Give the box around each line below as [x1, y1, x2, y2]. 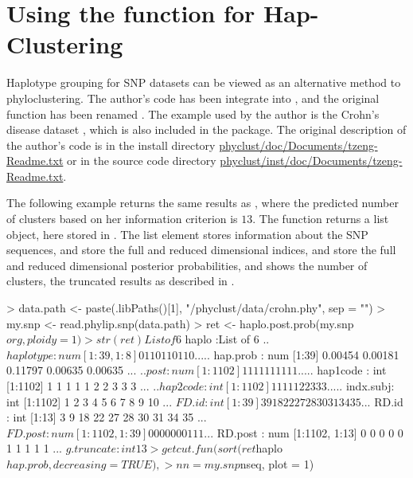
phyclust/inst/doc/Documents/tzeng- [220, 152, 403, 169]
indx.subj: [345, 378, 395, 394]
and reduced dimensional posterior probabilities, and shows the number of [6, 257, 368, 273]
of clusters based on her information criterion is [6, 210, 238, 227]
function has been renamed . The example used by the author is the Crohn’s [6, 105, 380, 122]
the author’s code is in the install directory [6, 136, 216, 153]
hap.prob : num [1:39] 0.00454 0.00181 [213, 346, 399, 362]
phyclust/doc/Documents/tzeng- [219, 136, 378, 153]
